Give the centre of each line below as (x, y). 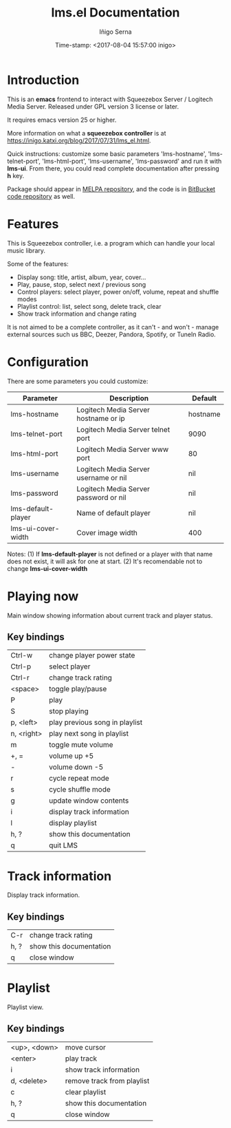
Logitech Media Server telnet (123, 429)
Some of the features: (38, 263)
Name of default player (114, 512)
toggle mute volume (81, 745)
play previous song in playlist (96, 722)
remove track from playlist (107, 1081)
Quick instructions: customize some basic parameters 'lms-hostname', (107, 153)
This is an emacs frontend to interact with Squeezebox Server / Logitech (110, 99)
